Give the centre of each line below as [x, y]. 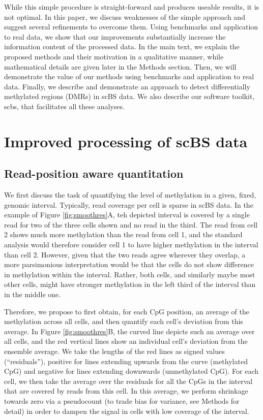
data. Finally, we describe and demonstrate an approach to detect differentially [127, 86]
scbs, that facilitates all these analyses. [64, 106]
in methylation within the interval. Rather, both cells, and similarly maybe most [130, 274]
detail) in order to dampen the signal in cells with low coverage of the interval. [127, 411]
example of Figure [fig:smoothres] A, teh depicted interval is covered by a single [127, 215]
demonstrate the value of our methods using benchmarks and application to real [129, 76]
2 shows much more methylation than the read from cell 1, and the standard [123, 234]
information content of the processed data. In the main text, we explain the [122, 46]
